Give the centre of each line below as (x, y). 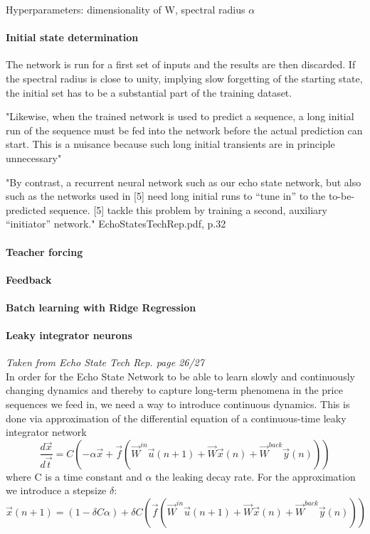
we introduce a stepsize (56, 490)
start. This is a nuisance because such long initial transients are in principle (170, 144)
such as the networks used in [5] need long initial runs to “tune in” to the (166, 196)
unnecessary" (34, 157)
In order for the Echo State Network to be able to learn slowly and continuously (180, 376)
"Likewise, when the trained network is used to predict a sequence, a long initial (180, 116)
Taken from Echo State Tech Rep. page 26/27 (105, 362)
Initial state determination (72, 37)
